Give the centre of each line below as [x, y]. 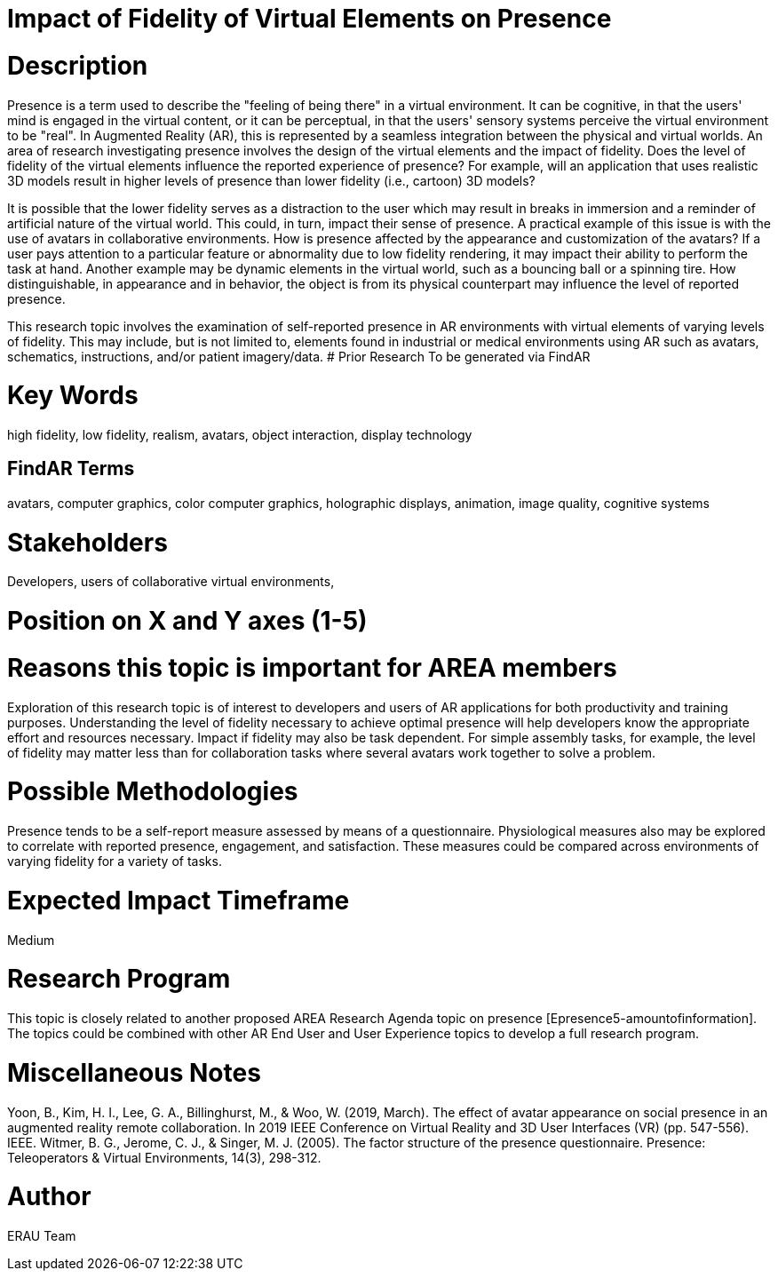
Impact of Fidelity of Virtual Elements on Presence [310, 19]
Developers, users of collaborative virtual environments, [171, 582]
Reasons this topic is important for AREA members [312, 667]
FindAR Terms [71, 469]
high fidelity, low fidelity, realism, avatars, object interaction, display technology [240, 435]
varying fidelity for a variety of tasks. [115, 861]
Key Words [73, 396]
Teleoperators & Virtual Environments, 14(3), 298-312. [164, 1157]
